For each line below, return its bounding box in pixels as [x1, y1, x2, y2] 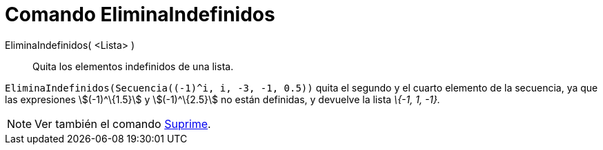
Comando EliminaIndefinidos [5, 3, 275, 26]
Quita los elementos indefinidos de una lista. [32, 60, 234, 72]
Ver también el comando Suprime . [34, 116, 211, 131]
